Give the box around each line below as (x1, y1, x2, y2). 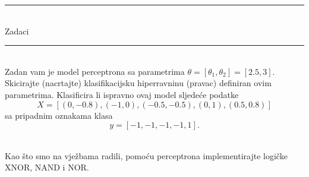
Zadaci (5, 24, 29, 37)
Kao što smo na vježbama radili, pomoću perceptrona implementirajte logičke (5, 149, 288, 162)
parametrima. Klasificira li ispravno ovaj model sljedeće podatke (5, 88, 239, 100)
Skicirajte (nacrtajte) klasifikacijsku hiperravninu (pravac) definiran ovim (5, 77, 272, 89)
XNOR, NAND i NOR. (5, 161, 89, 173)
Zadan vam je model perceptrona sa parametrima (5, 65, 185, 77)
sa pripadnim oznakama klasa (5, 109, 113, 121)
